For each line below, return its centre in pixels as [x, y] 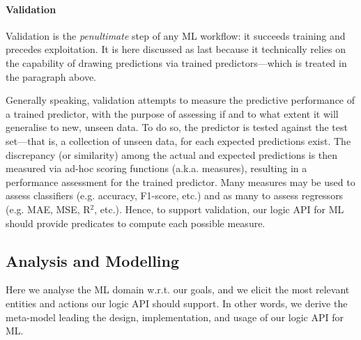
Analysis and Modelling [93, 260]
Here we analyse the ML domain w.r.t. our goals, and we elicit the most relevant [178, 289]
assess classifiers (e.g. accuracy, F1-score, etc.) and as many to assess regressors [175, 195]
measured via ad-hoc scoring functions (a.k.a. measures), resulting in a [156, 168]
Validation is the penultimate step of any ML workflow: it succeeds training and [176, 35]
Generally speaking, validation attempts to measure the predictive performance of [180, 100]
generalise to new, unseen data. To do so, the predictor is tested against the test [177, 127]
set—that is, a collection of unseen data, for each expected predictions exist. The [178, 140]
